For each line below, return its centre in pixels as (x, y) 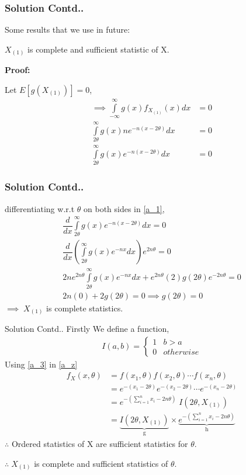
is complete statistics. (85, 308)
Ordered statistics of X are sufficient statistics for (100, 443)
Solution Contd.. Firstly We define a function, (87, 329)
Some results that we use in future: (67, 30)
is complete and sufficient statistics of (101, 463)
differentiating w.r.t (40, 208)
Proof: (18, 70)
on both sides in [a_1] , (124, 208)
